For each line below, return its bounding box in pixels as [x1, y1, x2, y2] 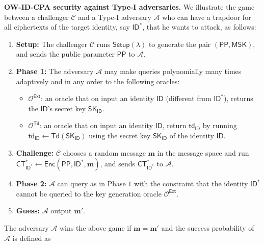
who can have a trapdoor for [162, 11, 251, 22]
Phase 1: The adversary [16, 65, 94, 76]
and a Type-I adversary [78, 11, 151, 22]
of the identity [169, 130, 214, 140]
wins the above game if [59, 222, 131, 233]
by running [202, 120, 237, 131]
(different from [166, 93, 212, 104]
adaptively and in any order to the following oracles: [16, 76, 180, 86]
